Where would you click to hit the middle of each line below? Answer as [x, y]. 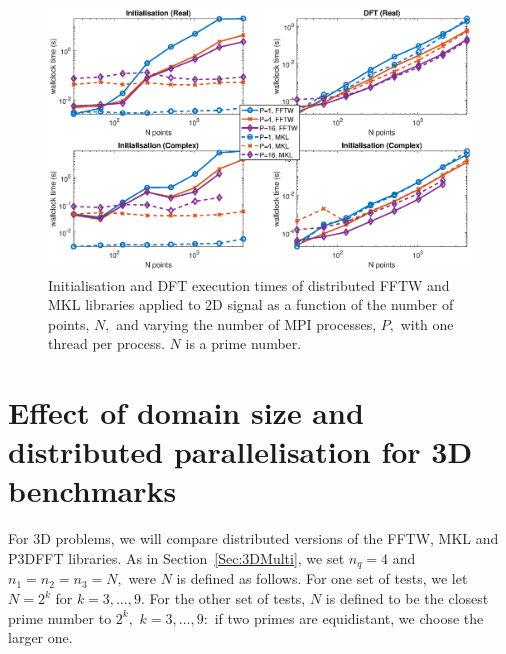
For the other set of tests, [227, 598]
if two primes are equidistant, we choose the [349, 617]
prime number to [60, 617]
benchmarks [92, 490]
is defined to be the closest [407, 598]
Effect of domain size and [186, 412]
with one [427, 323]
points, [69, 323]
